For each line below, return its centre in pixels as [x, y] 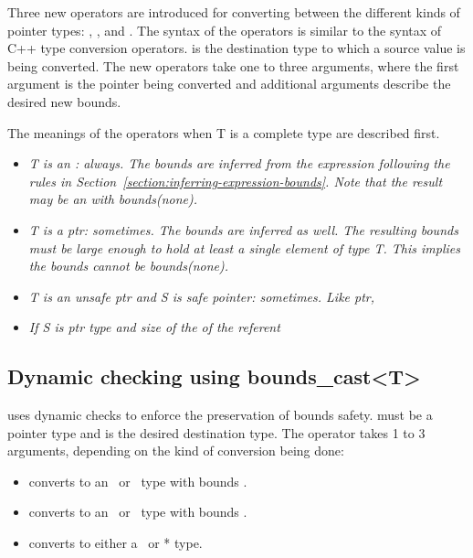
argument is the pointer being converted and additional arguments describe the [229, 84]
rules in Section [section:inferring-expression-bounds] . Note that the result [236, 181]
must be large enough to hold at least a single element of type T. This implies [245, 247]
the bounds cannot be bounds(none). [129, 266]
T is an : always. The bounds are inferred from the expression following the [239, 163]
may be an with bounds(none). [113, 199]
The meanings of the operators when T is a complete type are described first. [224, 132]
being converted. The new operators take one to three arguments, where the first [233, 65]
